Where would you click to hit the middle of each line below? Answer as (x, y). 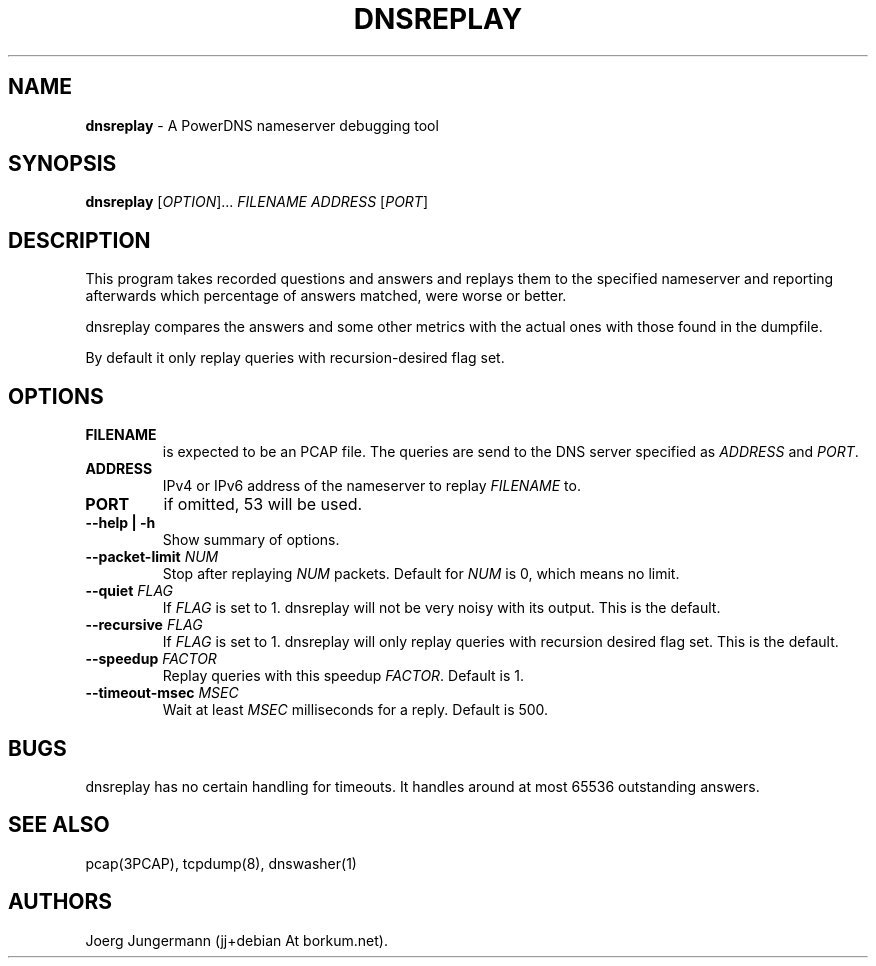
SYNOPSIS (62, 164)
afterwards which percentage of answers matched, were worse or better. (326, 296)
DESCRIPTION (79, 240)
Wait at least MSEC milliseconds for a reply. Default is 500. (355, 710)
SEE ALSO (59, 825)
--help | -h (120, 523)
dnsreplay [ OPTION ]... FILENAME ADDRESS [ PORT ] (257, 202)
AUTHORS (60, 902)
